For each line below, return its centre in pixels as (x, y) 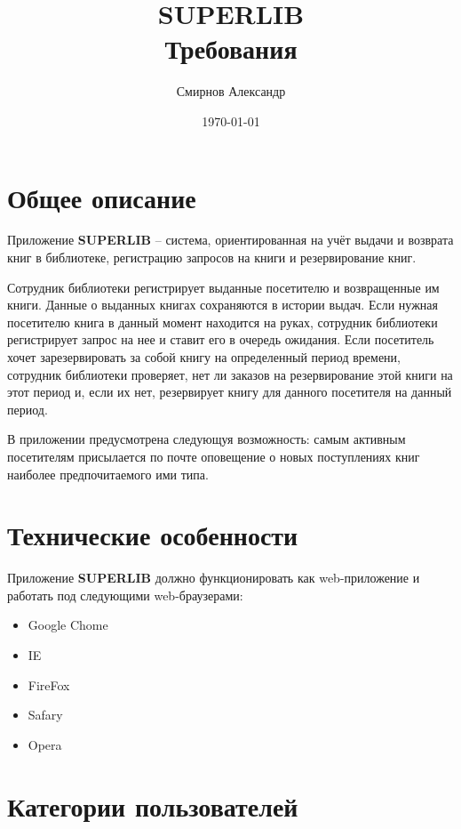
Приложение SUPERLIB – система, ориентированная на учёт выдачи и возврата (230, 240)
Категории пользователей (153, 805)
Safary (45, 715)
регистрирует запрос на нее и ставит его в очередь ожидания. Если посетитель (221, 339)
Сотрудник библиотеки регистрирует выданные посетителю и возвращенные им (223, 287)
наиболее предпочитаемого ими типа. (108, 474)
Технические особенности (153, 535)
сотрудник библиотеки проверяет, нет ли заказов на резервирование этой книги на (230, 374)
